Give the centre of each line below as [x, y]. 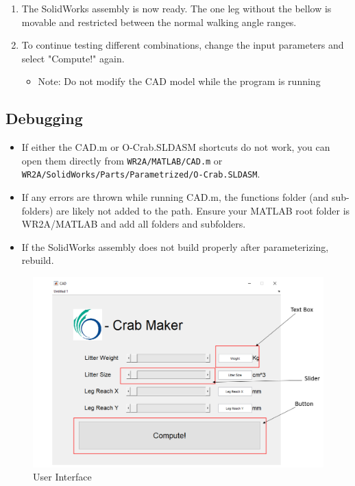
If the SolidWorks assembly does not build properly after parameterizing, [175, 246]
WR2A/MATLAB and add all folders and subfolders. [134, 224]
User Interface [62, 477]
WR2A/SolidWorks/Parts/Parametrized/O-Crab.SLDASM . [141, 174]
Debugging [44, 118]
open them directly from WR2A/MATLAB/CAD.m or [122, 160]
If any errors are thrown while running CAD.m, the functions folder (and [175, 197]
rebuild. [38, 260]
